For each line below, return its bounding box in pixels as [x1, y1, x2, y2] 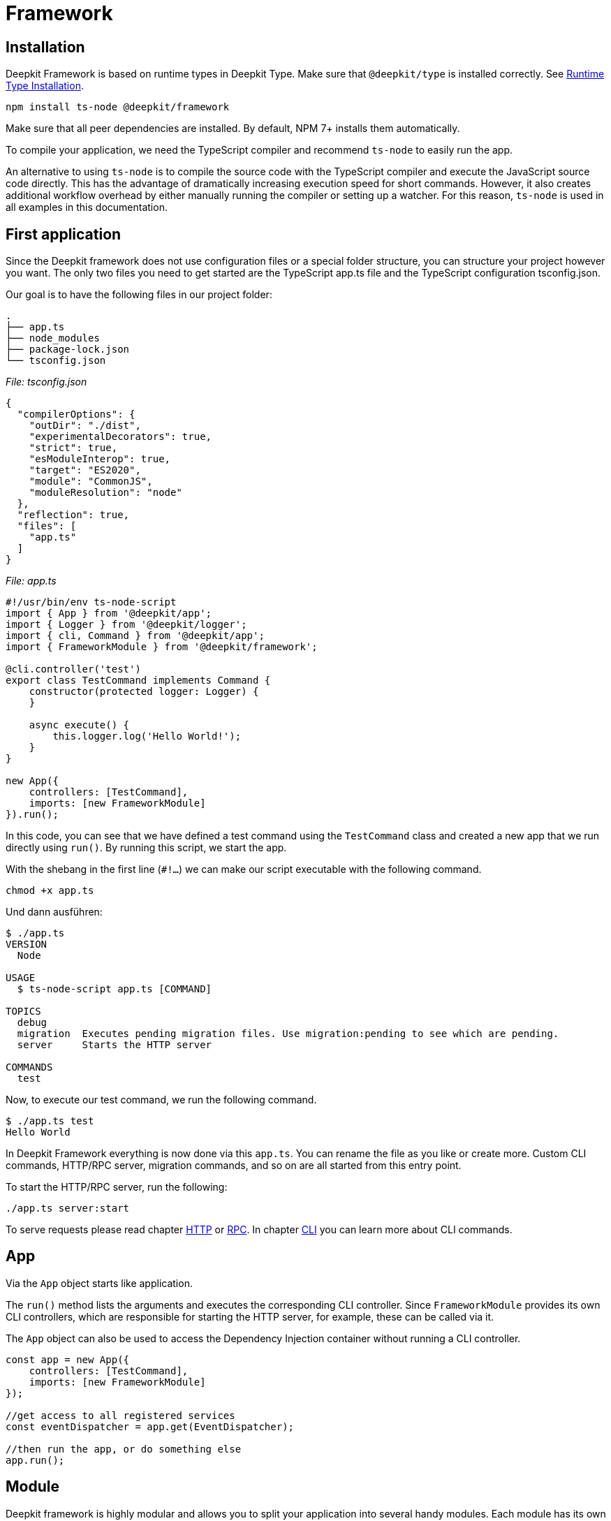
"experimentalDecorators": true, [29, 431, 212, 443]
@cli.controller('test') [6, 663, 141, 675]
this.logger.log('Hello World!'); [52, 730, 242, 742]
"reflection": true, [17, 509, 130, 521]
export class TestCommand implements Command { [6, 675, 271, 686]
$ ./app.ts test [6, 1115, 94, 1127]
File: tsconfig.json [6, 376, 87, 388]
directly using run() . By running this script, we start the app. [6, 842, 287, 854]
